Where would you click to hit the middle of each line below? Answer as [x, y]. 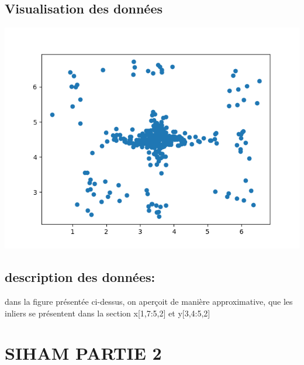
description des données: [80, 277]
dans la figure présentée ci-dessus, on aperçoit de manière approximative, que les [149, 301]
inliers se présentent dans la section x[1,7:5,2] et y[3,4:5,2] [108, 313]
